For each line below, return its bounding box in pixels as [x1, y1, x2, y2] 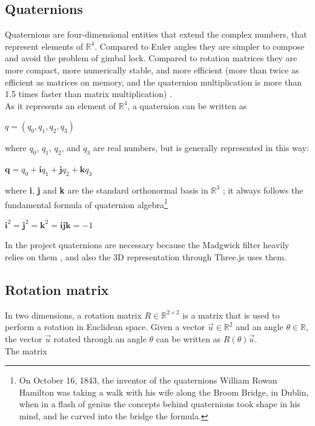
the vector [5, 332, 42, 345]
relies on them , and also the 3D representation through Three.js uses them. [5, 250, 287, 263]
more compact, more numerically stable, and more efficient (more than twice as [5, 63, 299, 76]
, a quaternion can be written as [127, 99, 247, 112]
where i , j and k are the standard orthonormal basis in [5, 183, 208, 196]
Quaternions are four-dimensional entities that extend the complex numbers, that [5, 28, 307, 41]
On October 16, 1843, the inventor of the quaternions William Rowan [19, 374, 277, 387]
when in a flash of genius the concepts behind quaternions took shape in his [19, 397, 300, 410]
